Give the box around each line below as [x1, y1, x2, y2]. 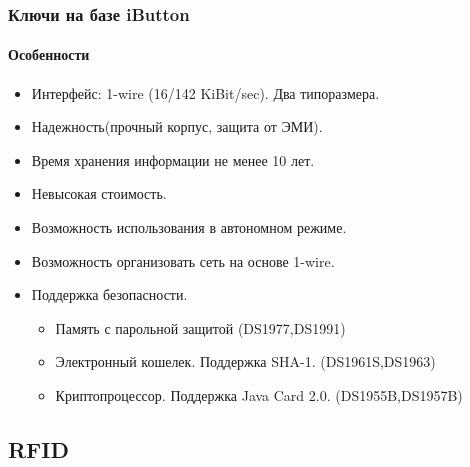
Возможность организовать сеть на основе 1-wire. [31, 250, 335, 271]
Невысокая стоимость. [31, 183, 167, 204]
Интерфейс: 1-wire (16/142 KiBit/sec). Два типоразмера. [31, 82, 380, 103]
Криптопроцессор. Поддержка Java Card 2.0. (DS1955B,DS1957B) [55, 384, 463, 405]
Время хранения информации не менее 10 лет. [31, 149, 315, 170]
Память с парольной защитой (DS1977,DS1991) [55, 317, 346, 338]
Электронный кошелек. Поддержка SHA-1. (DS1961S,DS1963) [55, 351, 436, 372]
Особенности [8, 44, 90, 65]
